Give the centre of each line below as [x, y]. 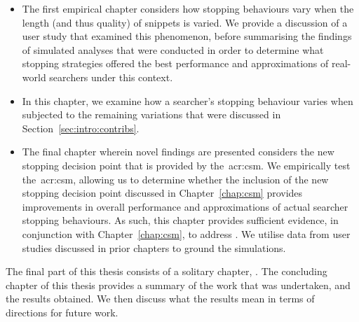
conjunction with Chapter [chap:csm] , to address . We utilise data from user [186, 233]
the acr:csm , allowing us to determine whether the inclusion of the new [175, 179]
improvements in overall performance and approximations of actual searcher [185, 206]
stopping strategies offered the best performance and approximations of [175, 63]
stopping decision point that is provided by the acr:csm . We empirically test [186, 165]
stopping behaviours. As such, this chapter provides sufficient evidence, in [180, 220]
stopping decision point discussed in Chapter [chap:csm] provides [162, 193]
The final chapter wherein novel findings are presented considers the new [178, 152]
